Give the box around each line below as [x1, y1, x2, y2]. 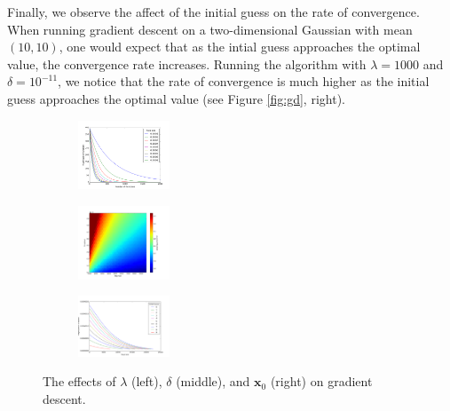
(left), [130, 372, 162, 391]
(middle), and [176, 372, 250, 391]
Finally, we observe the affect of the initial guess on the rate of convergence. [7, 3, 420, 20]
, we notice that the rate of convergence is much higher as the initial [58, 72, 430, 91]
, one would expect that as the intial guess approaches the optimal [59, 37, 421, 56]
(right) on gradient [270, 372, 373, 391]
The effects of [43, 372, 116, 391]
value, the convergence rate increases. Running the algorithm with [7, 54, 367, 73]
